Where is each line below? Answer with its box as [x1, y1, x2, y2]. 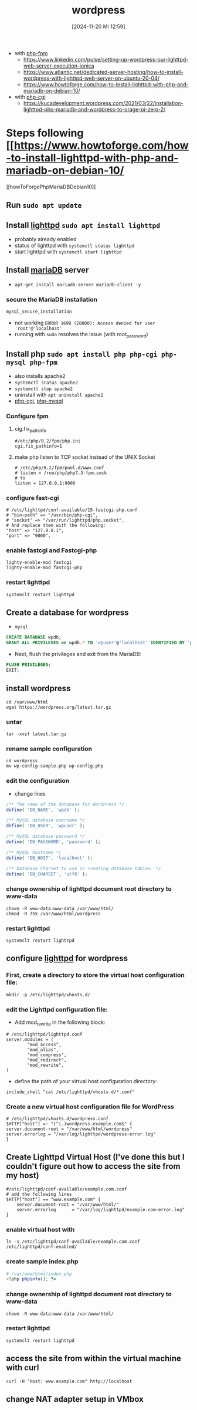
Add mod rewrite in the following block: [14, 1019, 106, 1027]
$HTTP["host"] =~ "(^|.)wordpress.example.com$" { [6, 1121, 133, 1127]
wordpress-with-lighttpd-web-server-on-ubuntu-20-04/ [23, 75, 160, 82]
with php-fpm [14, 49, 48, 56]
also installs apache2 [14, 372, 66, 379]
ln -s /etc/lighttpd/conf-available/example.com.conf [6, 1239, 141, 1245]
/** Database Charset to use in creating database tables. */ [6, 865, 161, 871]
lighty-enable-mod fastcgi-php [6, 564, 83, 571]
